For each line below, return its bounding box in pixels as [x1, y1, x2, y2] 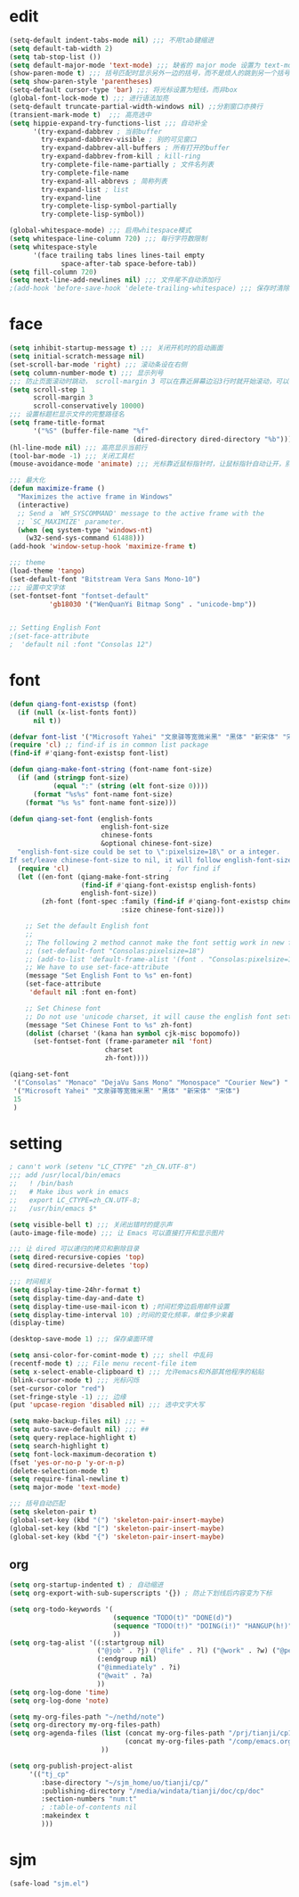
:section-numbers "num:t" [41, 1794, 138, 1803]
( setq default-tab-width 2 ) [9, 44, 114, 53]
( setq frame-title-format [9, 418, 105, 427]
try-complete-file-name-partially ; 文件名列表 [41, 161, 214, 169]
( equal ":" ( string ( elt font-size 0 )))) [53, 781, 209, 790]
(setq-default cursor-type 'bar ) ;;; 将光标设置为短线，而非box [9, 86, 238, 95]
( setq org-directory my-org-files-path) [9, 1720, 162, 1729]
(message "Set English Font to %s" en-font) [25, 971, 193, 980]
